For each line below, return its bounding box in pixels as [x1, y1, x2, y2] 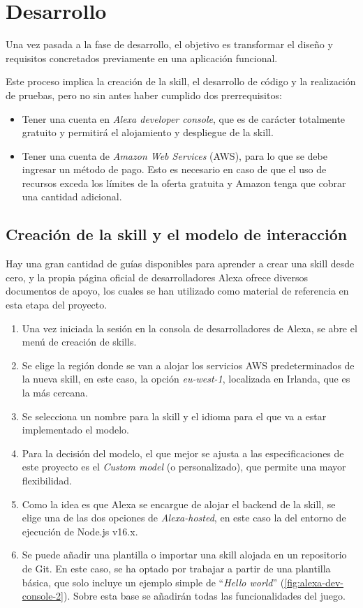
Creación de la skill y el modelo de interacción [6, 223, 348, 245]
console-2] [22, 588, 64, 603]
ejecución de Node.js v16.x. [22, 524, 138, 538]
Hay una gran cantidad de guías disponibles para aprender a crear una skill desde [6, 256, 355, 271]
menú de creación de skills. [22, 334, 137, 349]
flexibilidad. [22, 473, 73, 487]
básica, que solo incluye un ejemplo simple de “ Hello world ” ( [22, 574, 285, 589]
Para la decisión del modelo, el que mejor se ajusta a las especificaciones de [22, 445, 344, 460]
